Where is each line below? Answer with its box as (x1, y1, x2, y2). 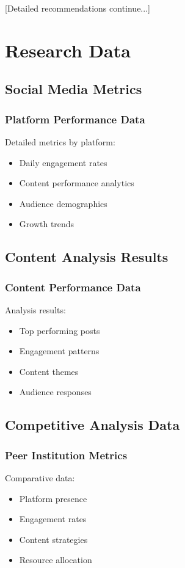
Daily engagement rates (19, 156, 107, 169)
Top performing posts (19, 324, 100, 337)
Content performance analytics (19, 177, 134, 189)
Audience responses (19, 385, 92, 398)
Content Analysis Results (5, 247, 169, 266)
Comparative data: (5, 471, 75, 484)
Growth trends (19, 217, 74, 230)
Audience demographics (19, 197, 107, 209)
